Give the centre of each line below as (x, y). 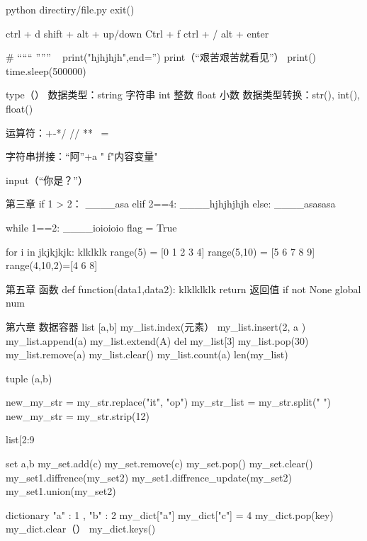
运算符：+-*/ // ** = (57, 132)
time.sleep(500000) (46, 70)
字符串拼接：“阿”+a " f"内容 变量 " (82, 156)
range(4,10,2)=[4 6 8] (52, 265)
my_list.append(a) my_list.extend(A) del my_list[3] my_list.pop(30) (157, 340)
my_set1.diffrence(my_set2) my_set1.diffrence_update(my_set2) (149, 477)
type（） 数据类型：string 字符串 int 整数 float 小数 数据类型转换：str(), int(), (183, 95)
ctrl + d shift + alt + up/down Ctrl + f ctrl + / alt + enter (137, 33)
